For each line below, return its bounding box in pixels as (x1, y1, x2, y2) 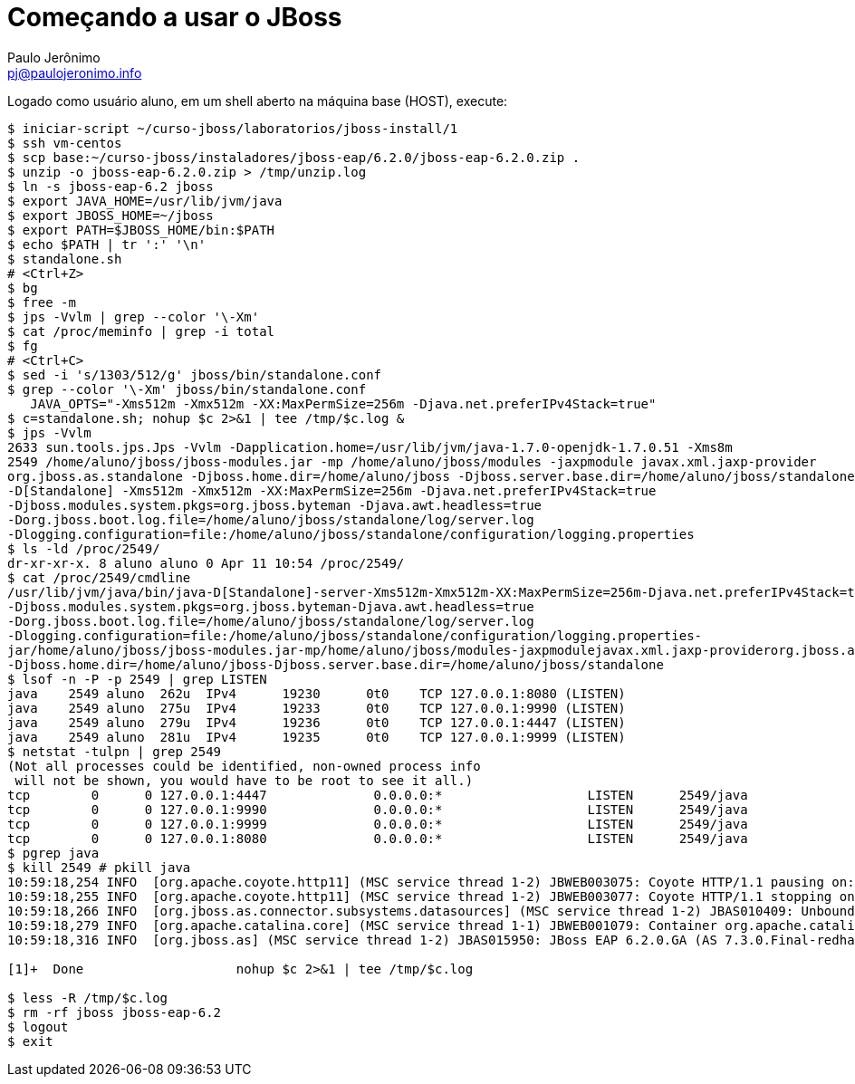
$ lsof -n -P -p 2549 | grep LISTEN (7, 671, 267, 686)
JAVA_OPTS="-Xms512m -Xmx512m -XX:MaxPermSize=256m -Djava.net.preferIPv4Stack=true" (30, 396, 657, 411)
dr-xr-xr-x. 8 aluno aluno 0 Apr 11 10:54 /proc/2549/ (7, 555, 405, 571)
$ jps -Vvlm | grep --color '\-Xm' (7, 309, 260, 324)
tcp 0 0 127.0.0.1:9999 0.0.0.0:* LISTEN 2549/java (7, 816, 748, 831)
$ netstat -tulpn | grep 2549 (7, 743, 222, 759)
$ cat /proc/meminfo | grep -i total (7, 323, 275, 339)
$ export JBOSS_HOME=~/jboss (7, 207, 214, 223)
